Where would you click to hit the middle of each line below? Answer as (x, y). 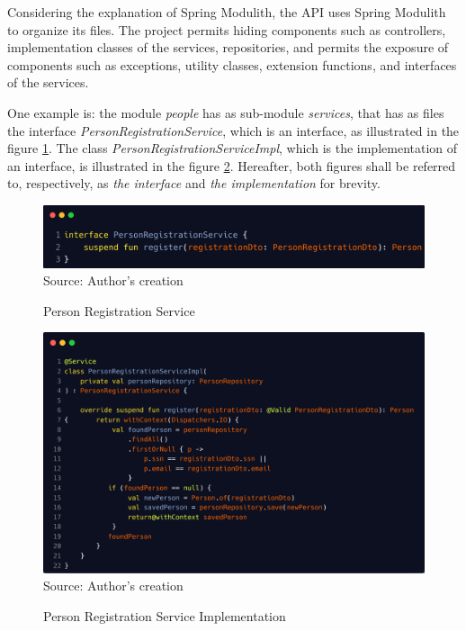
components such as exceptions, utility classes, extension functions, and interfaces (232, 64)
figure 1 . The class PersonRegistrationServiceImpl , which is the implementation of (233, 148)
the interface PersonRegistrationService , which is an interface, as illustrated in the (233, 130)
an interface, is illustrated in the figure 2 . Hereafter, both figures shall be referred (232, 165)
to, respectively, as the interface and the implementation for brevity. (194, 183)
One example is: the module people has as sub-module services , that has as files (226, 112)
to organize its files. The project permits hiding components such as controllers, (227, 29)
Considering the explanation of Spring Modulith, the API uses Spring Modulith (227, 12)
